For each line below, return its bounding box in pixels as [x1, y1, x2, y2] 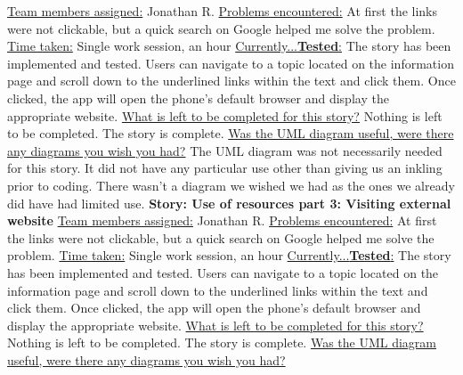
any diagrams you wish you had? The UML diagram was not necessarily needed [7, 141, 443, 159]
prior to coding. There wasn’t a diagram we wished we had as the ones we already [7, 175, 455, 194]
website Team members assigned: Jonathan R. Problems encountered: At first [7, 211, 437, 230]
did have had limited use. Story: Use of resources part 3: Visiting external [7, 193, 451, 212]
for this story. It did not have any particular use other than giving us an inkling [7, 159, 443, 177]
